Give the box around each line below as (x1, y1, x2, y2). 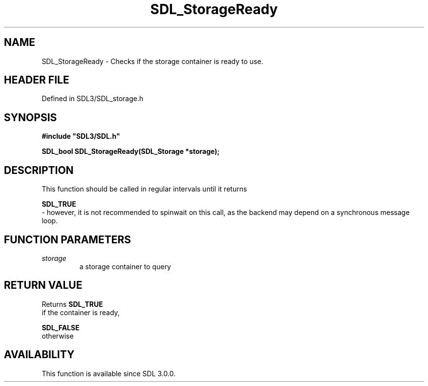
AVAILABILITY (4, 348, 75, 361)
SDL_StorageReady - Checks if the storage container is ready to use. (42, 57, 263, 65)
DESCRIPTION (4, 164, 74, 176)
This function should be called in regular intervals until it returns (42, 185, 247, 193)
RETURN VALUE (4, 279, 83, 292)
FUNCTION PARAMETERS (4, 233, 131, 246)
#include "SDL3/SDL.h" (42, 132, 120, 141)
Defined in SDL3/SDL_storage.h (42, 94, 144, 103)
